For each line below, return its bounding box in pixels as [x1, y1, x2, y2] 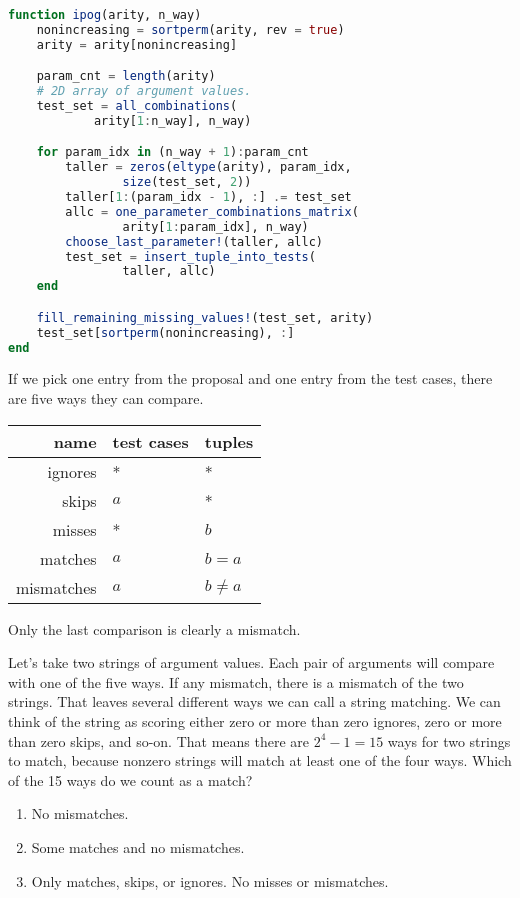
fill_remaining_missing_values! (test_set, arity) [36, 310, 374, 325]
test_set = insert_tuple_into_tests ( [65, 249, 316, 264]
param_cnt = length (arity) [36, 69, 216, 84]
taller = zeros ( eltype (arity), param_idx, [65, 160, 352, 175]
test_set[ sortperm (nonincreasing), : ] [36, 325, 295, 340]
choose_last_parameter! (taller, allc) [65, 234, 324, 249]
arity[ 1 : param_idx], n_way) [122, 219, 309, 234]
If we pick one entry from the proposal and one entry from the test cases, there [8, 368, 493, 389]
